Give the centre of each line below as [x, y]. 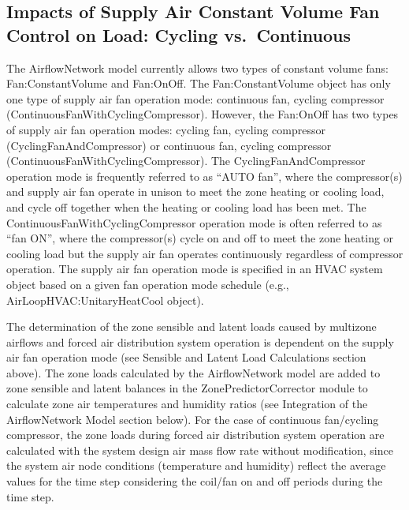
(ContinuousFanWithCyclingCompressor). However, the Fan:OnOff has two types [203, 114]
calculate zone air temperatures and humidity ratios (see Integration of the [187, 404]
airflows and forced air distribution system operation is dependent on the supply [200, 341]
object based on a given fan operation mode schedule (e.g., [148, 284]
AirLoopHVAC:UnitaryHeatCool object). [105, 300]
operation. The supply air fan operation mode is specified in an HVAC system [195, 269]
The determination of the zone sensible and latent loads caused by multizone [191, 326]
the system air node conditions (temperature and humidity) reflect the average [196, 465]
